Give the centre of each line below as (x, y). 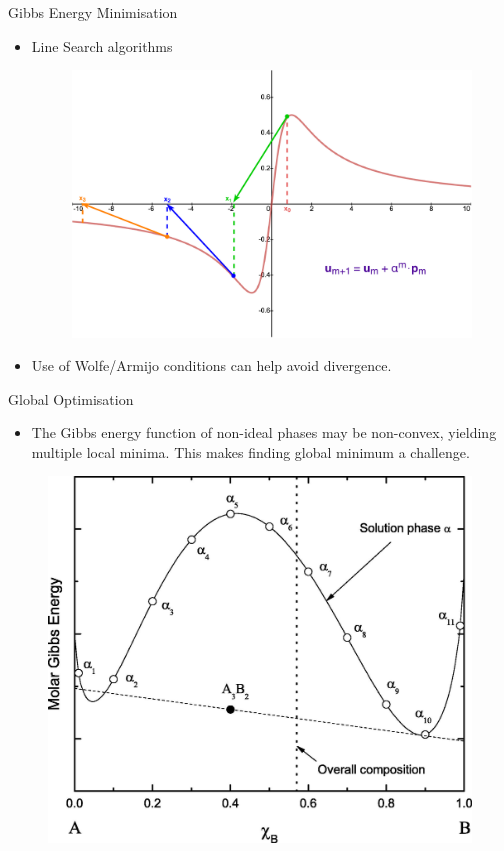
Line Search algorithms (102, 45)
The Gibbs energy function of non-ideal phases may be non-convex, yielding (264, 432)
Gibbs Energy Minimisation (93, 12)
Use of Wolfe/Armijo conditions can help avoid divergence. (211, 365)
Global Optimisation (71, 398)
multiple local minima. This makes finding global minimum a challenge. (250, 451)
